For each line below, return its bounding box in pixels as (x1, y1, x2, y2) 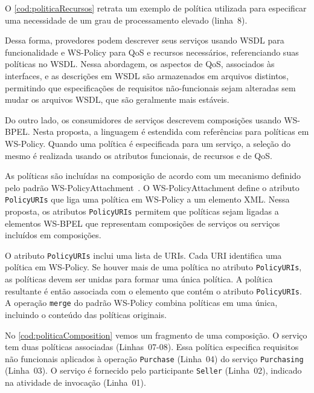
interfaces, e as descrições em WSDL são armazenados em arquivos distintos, (5, 69, 289, 82)
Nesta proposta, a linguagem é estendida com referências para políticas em (33, 125, 309, 138)
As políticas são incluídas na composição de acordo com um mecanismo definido (5, 169, 301, 182)
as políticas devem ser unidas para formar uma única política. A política (5, 273, 273, 285)
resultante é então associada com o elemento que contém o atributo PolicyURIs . (5, 284, 302, 297)
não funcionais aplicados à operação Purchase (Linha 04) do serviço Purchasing (5, 352, 304, 365)
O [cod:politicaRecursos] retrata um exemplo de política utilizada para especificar (5, 2, 307, 14)
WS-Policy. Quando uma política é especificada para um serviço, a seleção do (5, 137, 290, 149)
